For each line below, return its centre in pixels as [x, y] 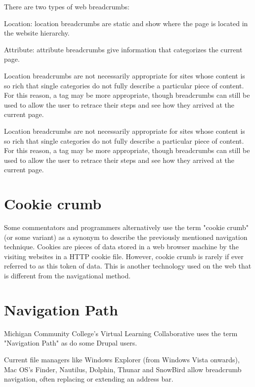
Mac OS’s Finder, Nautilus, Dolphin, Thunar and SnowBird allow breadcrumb [123, 369]
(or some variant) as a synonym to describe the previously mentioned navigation [126, 237]
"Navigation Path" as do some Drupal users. [71, 343]
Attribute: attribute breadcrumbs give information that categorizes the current [123, 49]
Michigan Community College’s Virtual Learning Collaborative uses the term [121, 333]
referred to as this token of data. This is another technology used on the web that [128, 266]
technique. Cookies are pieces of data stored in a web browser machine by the [121, 247]
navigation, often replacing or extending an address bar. [89, 379]
